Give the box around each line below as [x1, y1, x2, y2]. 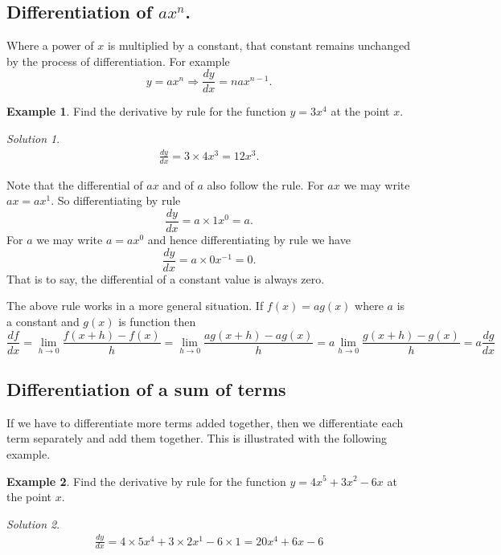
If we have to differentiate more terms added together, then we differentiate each [6, 414, 404, 431]
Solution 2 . [6, 515, 60, 532]
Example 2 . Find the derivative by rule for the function [6, 472, 286, 489]
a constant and [6, 312, 80, 329]
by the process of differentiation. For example [6, 52, 230, 69]
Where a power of [6, 37, 94, 54]
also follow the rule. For [207, 176, 324, 193]
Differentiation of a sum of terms [6, 376, 286, 401]
